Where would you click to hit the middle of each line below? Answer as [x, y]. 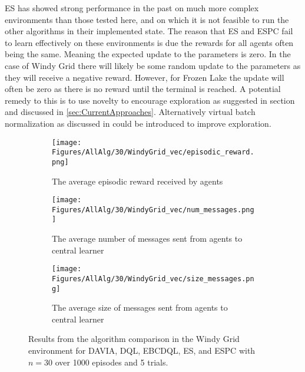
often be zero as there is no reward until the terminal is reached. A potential [143, 89]
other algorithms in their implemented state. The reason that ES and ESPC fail [149, 31]
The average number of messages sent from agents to [147, 238]
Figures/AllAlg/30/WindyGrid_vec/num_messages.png [153, 210]
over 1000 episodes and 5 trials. [112, 362]
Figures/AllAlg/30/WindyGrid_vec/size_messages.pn [153, 279]
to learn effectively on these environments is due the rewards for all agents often [149, 42]
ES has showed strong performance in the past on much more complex [132, 8]
